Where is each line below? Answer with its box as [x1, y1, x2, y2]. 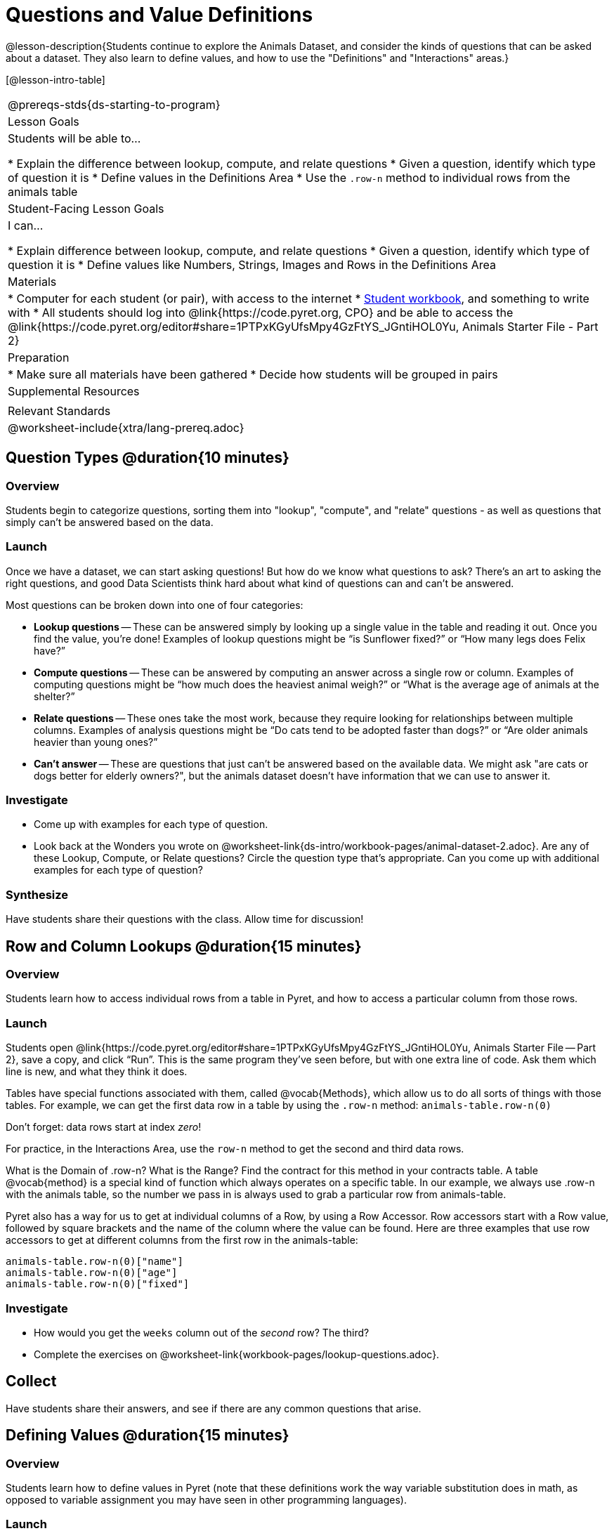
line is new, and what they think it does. [6, 1065, 188, 1078]
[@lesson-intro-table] [6, 73, 105, 86]
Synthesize [6, 887, 69, 902]
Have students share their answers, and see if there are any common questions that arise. [6, 1402, 422, 1414]
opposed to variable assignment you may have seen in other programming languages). [6, 1494, 407, 1506]
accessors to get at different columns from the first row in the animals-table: [6, 1234, 358, 1247]
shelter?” [34, 690, 75, 702]
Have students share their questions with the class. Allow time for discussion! [6, 913, 364, 926]
